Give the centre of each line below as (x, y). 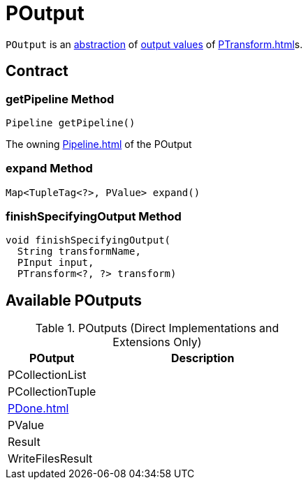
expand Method (49, 169)
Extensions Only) (157, 342)
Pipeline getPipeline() (71, 122)
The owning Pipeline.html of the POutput (99, 144)
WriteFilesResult (50, 459)
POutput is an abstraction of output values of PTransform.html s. (154, 44)
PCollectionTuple (52, 392)
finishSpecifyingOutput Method (94, 217)
